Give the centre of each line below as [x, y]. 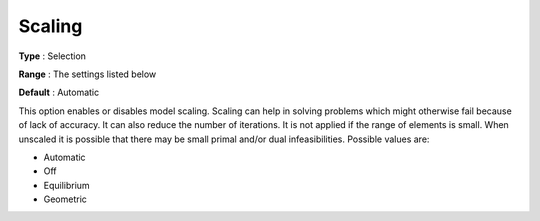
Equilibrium [66, 185]
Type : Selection [52, 56]
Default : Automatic [59, 92]
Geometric [65, 199]
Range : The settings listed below [87, 74]
